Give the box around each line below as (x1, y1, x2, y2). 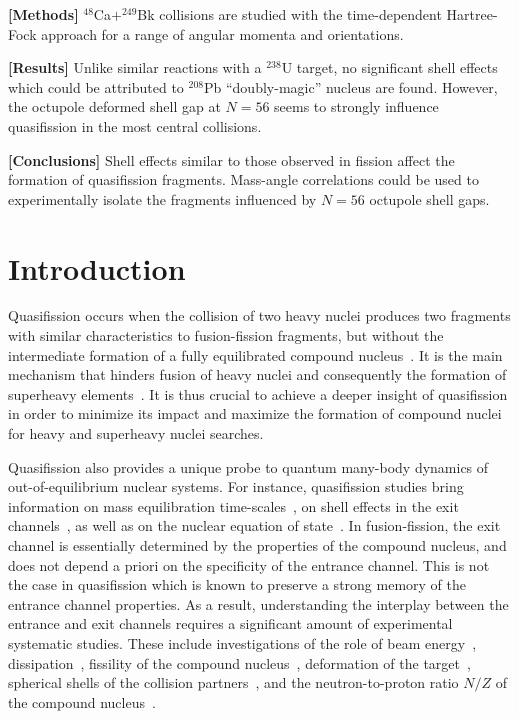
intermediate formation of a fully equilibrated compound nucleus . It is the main (8, 344, 503, 365)
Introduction (8, 247, 186, 288)
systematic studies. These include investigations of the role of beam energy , (8, 632, 477, 653)
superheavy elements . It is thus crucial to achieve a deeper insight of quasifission (8, 383, 508, 404)
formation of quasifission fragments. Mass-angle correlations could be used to (8, 169, 479, 190)
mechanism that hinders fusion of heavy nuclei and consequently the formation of (8, 364, 507, 385)
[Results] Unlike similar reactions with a (8, 57, 262, 78)
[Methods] (8, 4, 79, 24)
